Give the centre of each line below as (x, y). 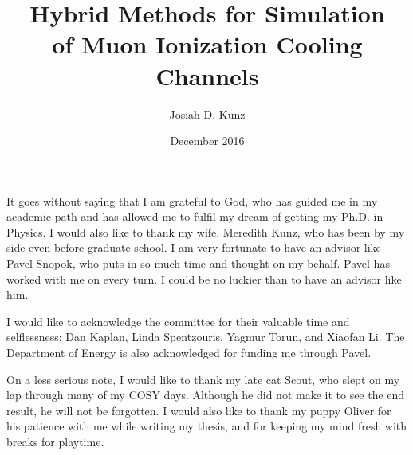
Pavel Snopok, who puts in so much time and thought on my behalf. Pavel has (198, 263)
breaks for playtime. (55, 441)
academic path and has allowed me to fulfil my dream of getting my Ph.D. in (195, 216)
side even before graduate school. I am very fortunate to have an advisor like (194, 247)
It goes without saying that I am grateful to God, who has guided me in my (192, 200)
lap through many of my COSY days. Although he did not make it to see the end (206, 395)
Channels (207, 75)
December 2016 (207, 141)
